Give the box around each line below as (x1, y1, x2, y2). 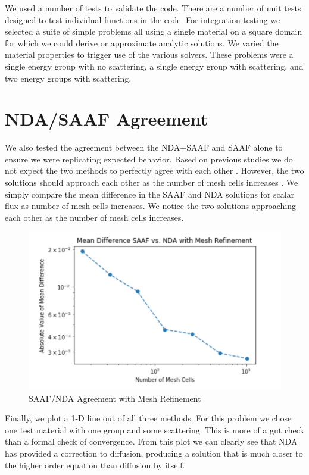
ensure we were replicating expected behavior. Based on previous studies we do (5, 152, 293, 165)
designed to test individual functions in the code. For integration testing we (5, 13, 280, 26)
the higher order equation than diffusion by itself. (5, 458, 185, 471)
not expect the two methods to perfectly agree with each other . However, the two (5, 164, 304, 177)
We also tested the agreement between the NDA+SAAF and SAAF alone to (5, 141, 283, 154)
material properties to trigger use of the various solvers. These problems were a (5, 48, 294, 61)
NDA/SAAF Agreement (5, 107, 208, 131)
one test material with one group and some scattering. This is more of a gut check (5, 423, 304, 436)
